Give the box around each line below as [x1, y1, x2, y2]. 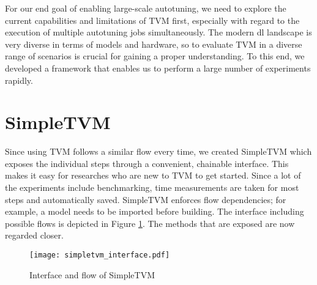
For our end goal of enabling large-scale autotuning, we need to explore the [5, 2, 286, 14]
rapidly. [5, 73, 33, 86]
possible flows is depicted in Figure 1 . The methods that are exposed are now [5, 217, 295, 229]
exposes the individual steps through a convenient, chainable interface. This [5, 157, 289, 169]
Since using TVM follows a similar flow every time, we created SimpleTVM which [5, 145, 312, 158]
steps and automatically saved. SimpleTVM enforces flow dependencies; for [5, 193, 286, 205]
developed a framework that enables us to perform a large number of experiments [5, 61, 311, 74]
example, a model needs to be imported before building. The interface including [5, 205, 304, 218]
